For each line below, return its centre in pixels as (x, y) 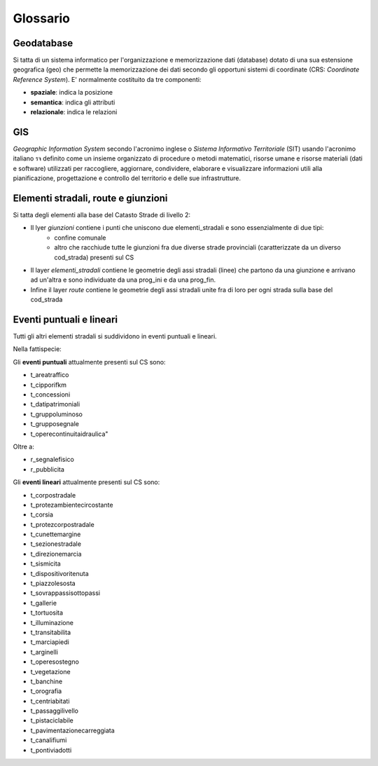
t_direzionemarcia (56, 554)
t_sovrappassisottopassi (65, 593)
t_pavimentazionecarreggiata (72, 730)
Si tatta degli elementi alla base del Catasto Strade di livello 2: (102, 215)
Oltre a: (23, 446)
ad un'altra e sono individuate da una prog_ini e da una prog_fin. (123, 280)
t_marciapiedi (50, 642)
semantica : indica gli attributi (73, 102)
